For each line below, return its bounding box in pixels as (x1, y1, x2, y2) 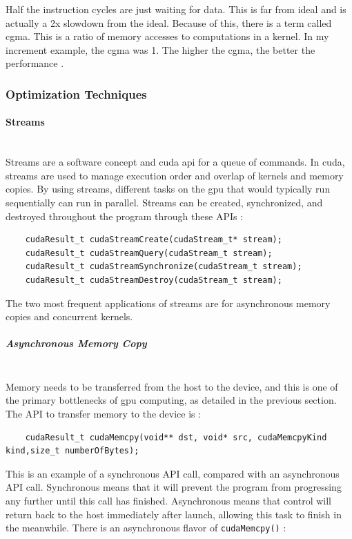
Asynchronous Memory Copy (6, 336, 147, 351)
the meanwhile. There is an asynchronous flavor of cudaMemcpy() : (6, 520, 286, 535)
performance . (6, 56, 64, 70)
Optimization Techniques (6, 85, 147, 102)
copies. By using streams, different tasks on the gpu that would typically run (6, 182, 331, 196)
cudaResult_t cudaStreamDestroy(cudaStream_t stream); (25, 275, 282, 285)
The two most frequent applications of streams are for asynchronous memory (6, 295, 331, 310)
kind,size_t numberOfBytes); (6, 446, 139, 456)
